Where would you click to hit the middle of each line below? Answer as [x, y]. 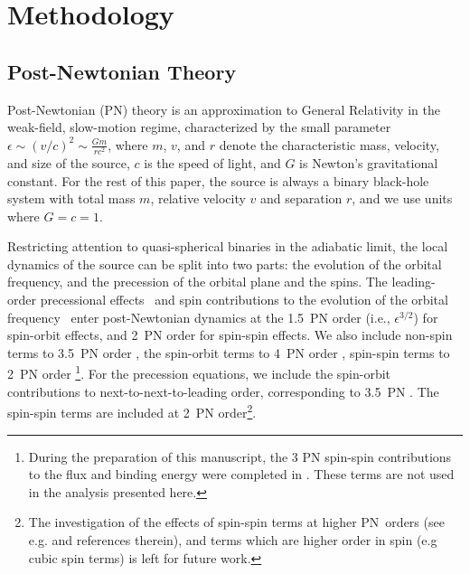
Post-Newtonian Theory [122, 71]
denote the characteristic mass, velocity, [329, 144]
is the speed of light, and [212, 162]
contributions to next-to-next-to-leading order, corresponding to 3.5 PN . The [223, 391]
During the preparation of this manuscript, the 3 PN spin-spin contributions [240, 456]
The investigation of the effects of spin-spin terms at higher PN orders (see [236, 522]
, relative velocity [198, 198]
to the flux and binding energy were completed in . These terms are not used [241, 474]
